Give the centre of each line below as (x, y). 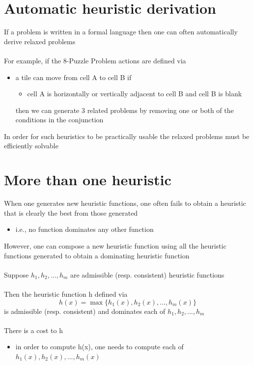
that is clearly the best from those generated (71, 212)
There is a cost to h (33, 330)
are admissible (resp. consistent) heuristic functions (147, 274)
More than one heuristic (88, 180)
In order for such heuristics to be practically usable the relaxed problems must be (127, 136)
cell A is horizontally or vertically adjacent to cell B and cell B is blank (135, 94)
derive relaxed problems (40, 41)
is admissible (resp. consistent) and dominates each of (85, 311)
